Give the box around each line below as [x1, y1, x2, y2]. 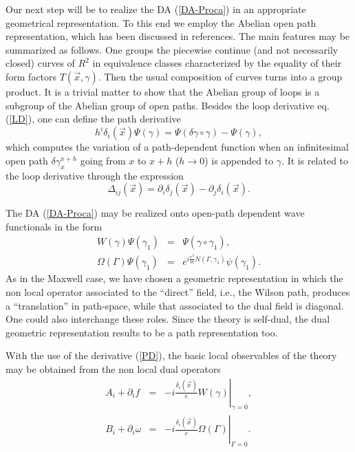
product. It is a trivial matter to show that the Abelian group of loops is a [6, 84, 320, 98]
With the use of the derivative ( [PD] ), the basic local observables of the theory [6, 348, 337, 363]
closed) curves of [6, 56, 75, 70]
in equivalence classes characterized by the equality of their [92, 56, 342, 70]
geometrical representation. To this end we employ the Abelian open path [6, 15, 316, 30]
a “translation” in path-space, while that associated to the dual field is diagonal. [6, 298, 344, 312]
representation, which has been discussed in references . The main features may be [6, 29, 350, 43]
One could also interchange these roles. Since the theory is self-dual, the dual [6, 312, 330, 326]
